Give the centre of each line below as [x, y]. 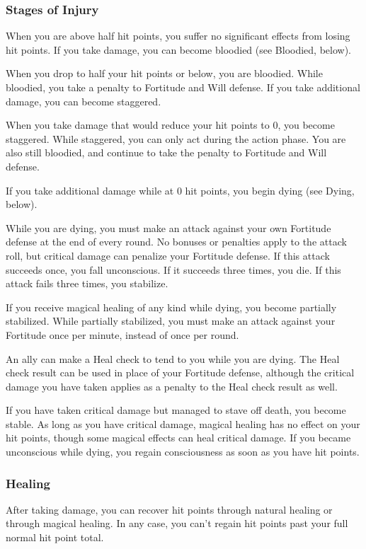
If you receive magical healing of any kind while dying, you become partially [171, 307]
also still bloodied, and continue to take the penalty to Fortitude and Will [166, 152]
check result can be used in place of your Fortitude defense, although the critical [180, 372]
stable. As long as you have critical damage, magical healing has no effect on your [183, 423]
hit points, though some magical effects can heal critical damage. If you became [178, 438]
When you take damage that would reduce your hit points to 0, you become [170, 125]
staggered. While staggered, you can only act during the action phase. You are [176, 138]
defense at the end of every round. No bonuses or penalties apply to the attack [176, 242]
